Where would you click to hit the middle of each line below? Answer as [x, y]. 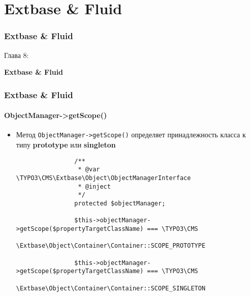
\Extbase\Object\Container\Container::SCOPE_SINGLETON [111, 288]
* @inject [94, 186]
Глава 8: [17, 55]
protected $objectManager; [120, 203]
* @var [89, 170]
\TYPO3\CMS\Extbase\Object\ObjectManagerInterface [103, 178]
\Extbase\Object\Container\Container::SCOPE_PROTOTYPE [111, 246]
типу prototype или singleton [66, 145]
